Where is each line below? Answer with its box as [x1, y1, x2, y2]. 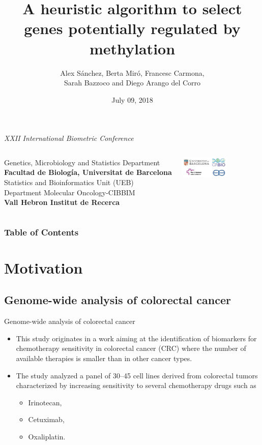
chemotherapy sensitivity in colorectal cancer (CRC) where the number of [16, 343, 246, 353]
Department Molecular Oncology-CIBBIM [4, 187, 135, 197]
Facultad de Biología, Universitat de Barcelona [4, 167, 172, 177]
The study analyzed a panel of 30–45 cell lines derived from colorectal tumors [16, 370, 258, 380]
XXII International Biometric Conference [4, 133, 134, 143]
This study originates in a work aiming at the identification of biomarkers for [16, 333, 257, 343]
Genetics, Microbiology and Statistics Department [4, 157, 160, 167]
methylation [89, 38, 176, 58]
